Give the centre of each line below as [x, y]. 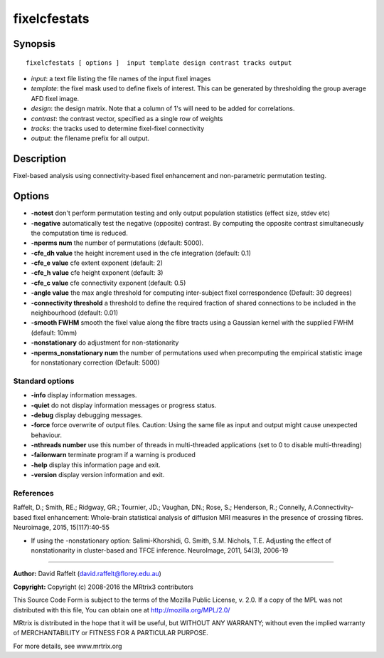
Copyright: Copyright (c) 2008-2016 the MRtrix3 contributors [103, 587]
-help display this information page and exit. [96, 465]
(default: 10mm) [54, 333]
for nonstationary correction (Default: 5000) [95, 362]
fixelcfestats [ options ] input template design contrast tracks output [159, 63]
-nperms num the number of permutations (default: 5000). [117, 243]
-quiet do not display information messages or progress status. [124, 405]
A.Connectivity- [331, 507]
